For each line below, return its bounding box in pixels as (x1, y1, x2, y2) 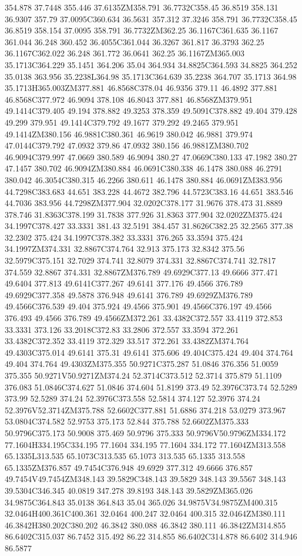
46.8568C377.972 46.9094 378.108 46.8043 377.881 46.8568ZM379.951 (5, 93, 253, 105)
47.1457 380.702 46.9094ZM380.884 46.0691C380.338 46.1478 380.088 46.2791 (5, 162, 283, 174)
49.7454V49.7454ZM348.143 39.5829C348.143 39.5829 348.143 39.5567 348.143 (5, 473, 286, 485)
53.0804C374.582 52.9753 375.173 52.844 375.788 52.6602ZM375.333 (5, 415, 249, 427)
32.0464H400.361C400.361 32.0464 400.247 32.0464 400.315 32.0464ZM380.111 (5, 507, 286, 520)
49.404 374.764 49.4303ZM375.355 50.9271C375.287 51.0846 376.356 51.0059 (5, 358, 278, 370)
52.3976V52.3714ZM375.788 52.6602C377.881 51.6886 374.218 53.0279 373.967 (5, 403, 286, 416)
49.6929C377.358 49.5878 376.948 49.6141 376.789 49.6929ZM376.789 (5, 288, 253, 301)
